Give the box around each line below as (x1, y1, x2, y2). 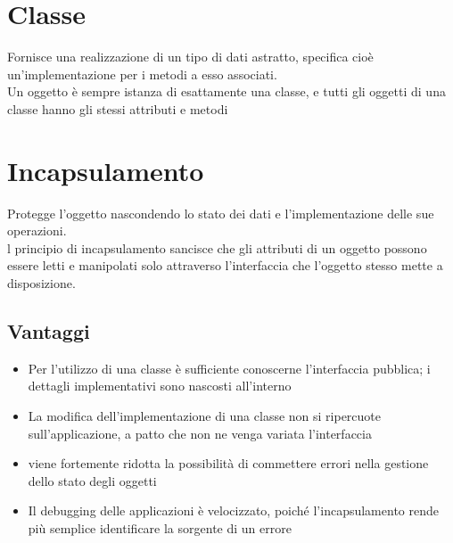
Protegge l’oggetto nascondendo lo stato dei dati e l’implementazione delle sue (7, 203, 434, 222)
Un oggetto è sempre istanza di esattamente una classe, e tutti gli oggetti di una (7, 82, 446, 101)
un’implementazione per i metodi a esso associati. (7, 64, 277, 83)
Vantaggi (7, 317, 90, 344)
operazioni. (7, 221, 67, 240)
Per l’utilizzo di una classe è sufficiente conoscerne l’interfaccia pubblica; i (28, 358, 431, 377)
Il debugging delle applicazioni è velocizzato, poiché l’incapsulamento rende (28, 501, 439, 520)
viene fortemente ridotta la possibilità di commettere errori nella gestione (28, 454, 429, 473)
